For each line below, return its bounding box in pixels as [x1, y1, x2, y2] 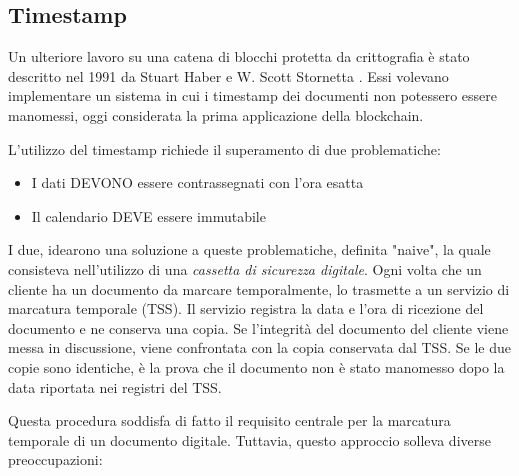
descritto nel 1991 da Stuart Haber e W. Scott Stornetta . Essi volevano [8, 65, 449, 86]
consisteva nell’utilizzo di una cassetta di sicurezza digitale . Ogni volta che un [8, 258, 482, 279]
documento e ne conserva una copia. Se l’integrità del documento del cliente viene [8, 317, 509, 338]
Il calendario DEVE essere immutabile [31, 205, 266, 226]
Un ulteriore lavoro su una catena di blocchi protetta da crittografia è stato [8, 46, 470, 67]
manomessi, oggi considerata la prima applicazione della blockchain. [8, 104, 424, 125]
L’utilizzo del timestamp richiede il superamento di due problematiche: [8, 138, 441, 159]
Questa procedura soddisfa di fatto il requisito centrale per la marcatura [8, 410, 451, 431]
